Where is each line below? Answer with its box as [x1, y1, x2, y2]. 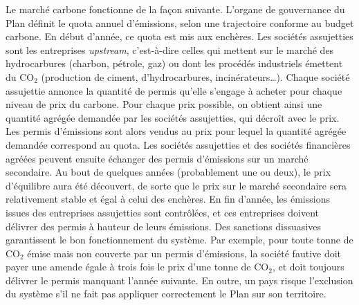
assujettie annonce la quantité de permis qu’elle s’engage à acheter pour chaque [6, 83, 342, 98]
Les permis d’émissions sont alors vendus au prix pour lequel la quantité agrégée [6, 124, 347, 138]
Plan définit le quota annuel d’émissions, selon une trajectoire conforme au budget [6, 15, 354, 30]
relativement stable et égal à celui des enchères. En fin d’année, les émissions [6, 192, 330, 206]
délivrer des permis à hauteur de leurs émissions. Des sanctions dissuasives [6, 219, 321, 233]
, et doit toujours [272, 259, 344, 274]
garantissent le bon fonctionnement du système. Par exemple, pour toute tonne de [6, 232, 353, 247]
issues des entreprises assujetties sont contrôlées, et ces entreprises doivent [6, 205, 320, 219]
